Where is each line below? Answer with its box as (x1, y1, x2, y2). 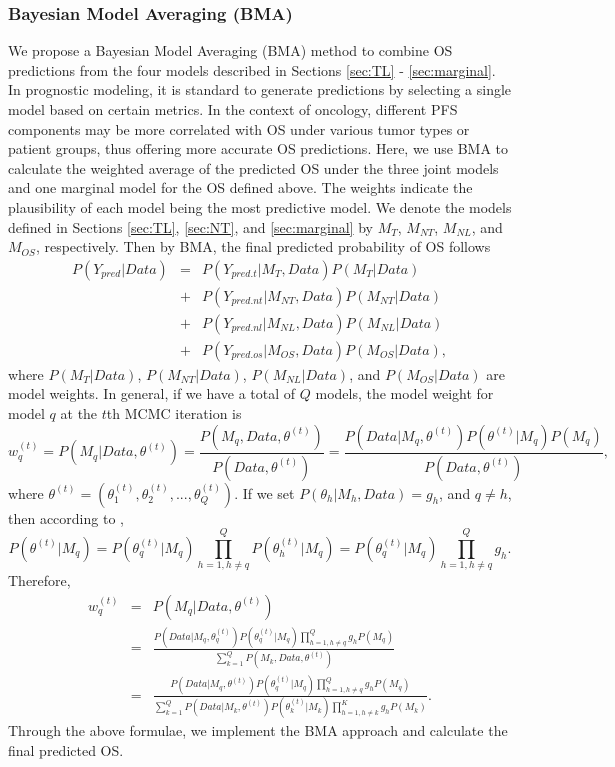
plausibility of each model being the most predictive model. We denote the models (8, 196, 512, 217)
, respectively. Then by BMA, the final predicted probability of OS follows (35, 236, 491, 257)
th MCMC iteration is (106, 403, 242, 424)
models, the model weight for (315, 383, 494, 404)
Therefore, (8, 570, 71, 591)
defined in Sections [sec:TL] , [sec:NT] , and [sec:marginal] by (8, 216, 373, 237)
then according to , (8, 507, 124, 528)
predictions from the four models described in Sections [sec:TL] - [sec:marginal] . (8, 59, 496, 80)
